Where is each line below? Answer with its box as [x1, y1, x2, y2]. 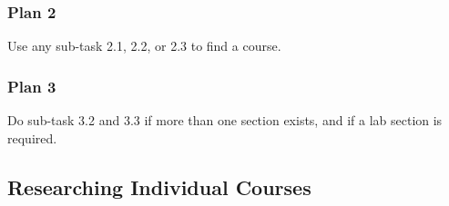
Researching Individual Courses [7, 172, 311, 201]
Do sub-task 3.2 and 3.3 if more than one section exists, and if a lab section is [7, 111, 443, 130]
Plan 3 [7, 74, 56, 97]
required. [7, 128, 57, 147]
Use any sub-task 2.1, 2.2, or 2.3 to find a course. [7, 36, 281, 55]
